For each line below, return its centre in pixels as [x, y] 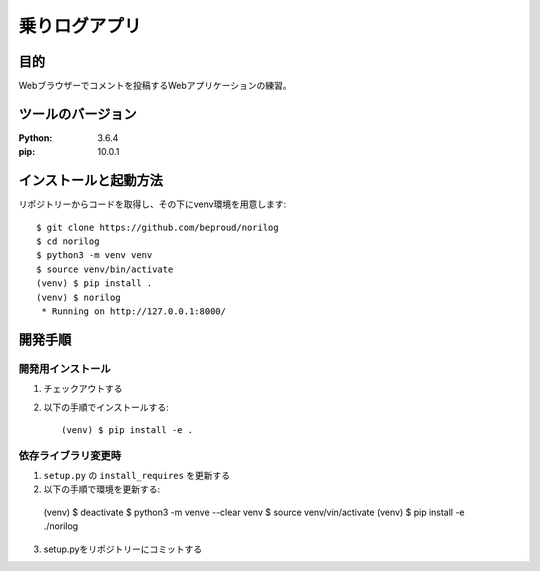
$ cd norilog [68, 241]
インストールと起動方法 [91, 180]
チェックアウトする [83, 389]
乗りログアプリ [80, 26]
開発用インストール [64, 368]
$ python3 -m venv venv [94, 255]
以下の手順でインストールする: [106, 407]
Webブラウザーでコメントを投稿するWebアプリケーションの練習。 [155, 86]
